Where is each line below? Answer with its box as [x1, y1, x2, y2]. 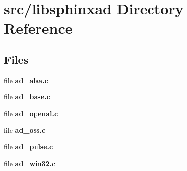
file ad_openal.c [4, 108, 58, 118]
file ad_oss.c [4, 125, 45, 135]
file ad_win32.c [4, 158, 56, 168]
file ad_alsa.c [4, 75, 48, 85]
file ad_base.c [4, 91, 50, 102]
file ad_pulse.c [4, 141, 53, 152]
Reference [4, 18, 73, 38]
